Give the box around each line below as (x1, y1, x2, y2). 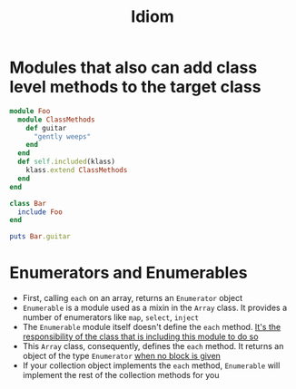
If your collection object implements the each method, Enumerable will (22, 360, 281, 371)
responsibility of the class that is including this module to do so (22, 331, 259, 342)
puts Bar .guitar (9, 232, 71, 241)
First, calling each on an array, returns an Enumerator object (22, 293, 243, 304)
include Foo (17, 207, 64, 217)
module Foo (9, 106, 51, 115)
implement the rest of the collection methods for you (22, 370, 220, 381)
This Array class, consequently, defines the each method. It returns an (22, 341, 284, 352)
